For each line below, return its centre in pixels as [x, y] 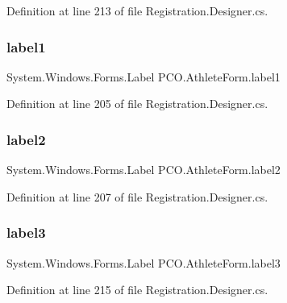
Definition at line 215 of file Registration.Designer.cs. [137, 290]
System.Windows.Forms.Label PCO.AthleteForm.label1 [143, 76]
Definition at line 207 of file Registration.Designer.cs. [137, 196]
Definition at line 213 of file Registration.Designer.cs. [137, 10]
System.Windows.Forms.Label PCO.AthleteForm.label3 [143, 262]
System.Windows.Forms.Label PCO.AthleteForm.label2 [143, 170]
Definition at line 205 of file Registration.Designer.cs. [137, 104]
